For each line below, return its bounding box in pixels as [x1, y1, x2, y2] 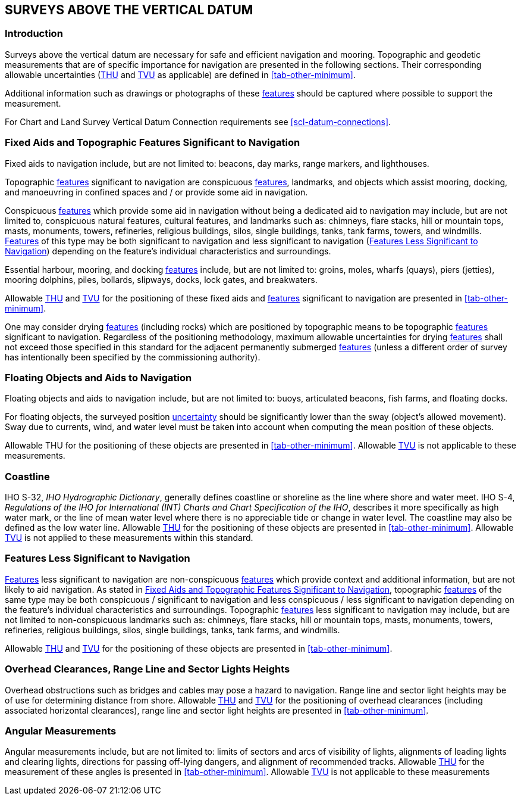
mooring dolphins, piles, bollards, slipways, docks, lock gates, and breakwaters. [5, 274, 318, 285]
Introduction [5, 27, 63, 40]
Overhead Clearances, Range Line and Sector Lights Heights [5, 663, 290, 676]
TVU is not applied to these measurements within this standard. [5, 533, 253, 543]
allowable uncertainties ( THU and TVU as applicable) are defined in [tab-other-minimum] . [5, 69, 356, 80]
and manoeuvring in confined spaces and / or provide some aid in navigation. [5, 186, 308, 197]
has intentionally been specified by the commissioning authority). [5, 351, 260, 362]
